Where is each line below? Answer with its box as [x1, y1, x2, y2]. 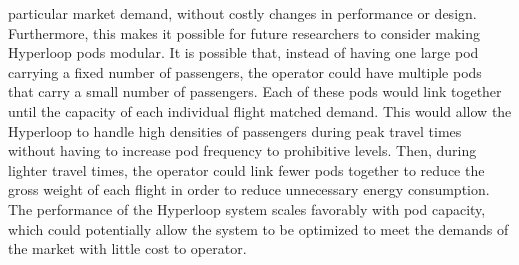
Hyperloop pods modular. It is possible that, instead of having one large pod [8, 42, 479, 63]
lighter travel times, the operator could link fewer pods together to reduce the [8, 159, 485, 180]
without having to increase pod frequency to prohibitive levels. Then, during [8, 140, 477, 161]
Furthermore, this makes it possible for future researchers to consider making [8, 22, 481, 43]
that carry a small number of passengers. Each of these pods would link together [8, 81, 502, 102]
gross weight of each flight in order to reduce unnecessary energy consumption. [8, 179, 490, 200]
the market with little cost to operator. [8, 238, 247, 259]
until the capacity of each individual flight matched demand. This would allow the [8, 100, 512, 121]
